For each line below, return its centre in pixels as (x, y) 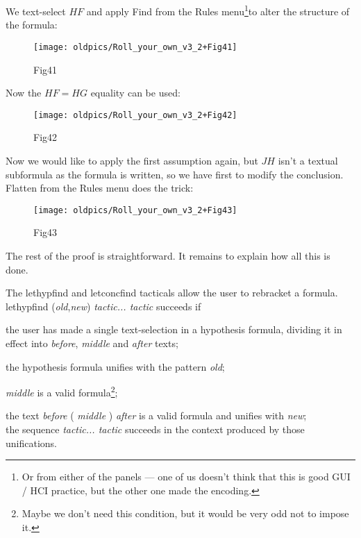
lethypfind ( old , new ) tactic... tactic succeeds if (103, 306)
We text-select (36, 11)
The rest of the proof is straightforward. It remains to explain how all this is (168, 255)
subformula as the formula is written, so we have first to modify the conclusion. (175, 174)
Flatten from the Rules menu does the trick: (100, 188)
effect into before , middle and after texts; (92, 343)
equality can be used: (135, 93)
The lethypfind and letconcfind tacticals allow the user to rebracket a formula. (172, 293)
